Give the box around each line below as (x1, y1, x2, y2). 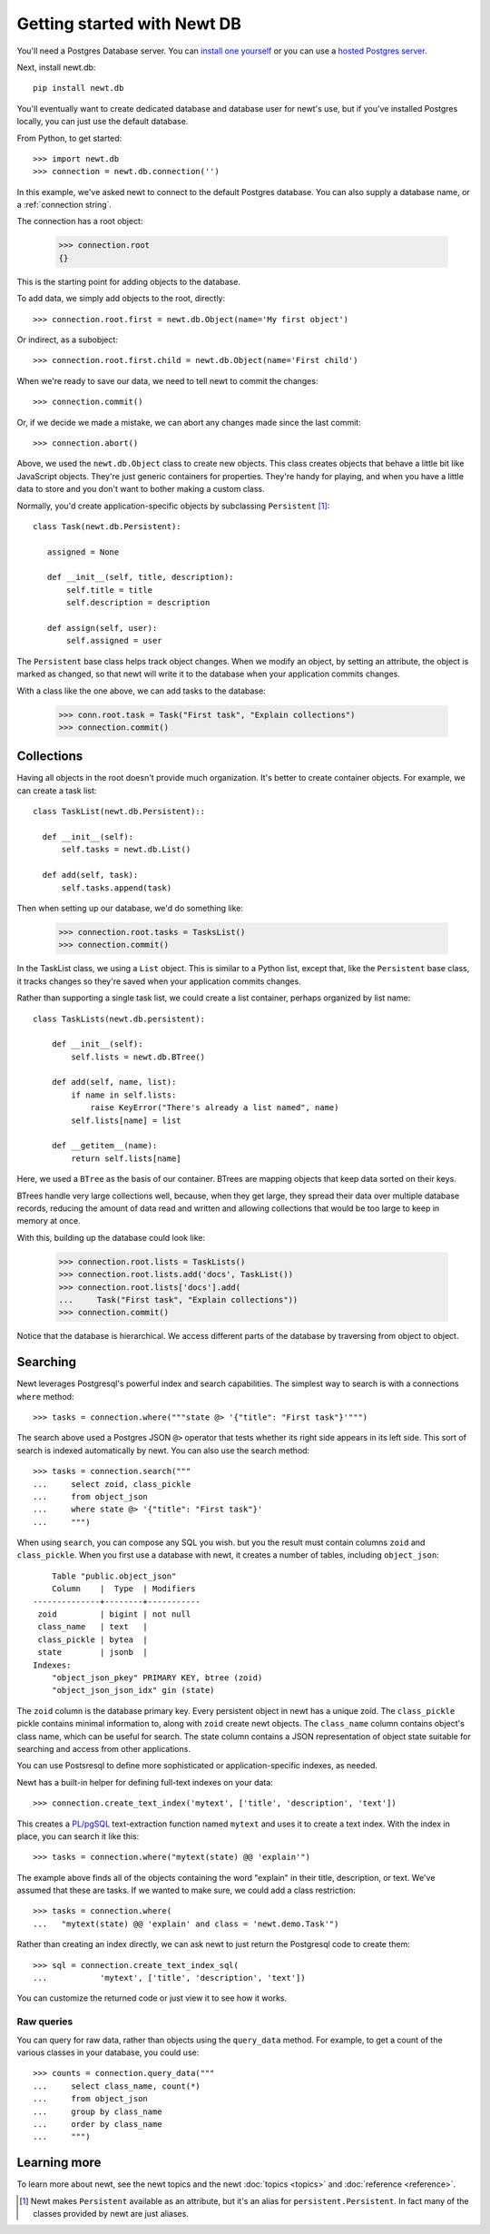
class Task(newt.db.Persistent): (33, 521, 181, 531)
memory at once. (16, 1215, 81, 1226)
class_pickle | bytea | (37, 1634, 149, 1645)
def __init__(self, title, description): (46, 572, 235, 583)
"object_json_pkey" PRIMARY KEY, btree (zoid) (51, 1673, 263, 1683)
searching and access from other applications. (16, 1743, 191, 1754)
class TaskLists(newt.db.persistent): (33, 1013, 206, 1024)
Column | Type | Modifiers (51, 1584, 196, 1594)
